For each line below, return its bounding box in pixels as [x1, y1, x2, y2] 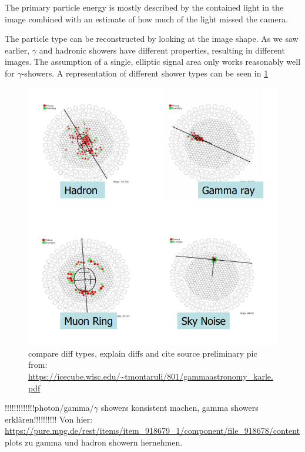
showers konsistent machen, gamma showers [100, 401, 259, 414]
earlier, [5, 44, 30, 56]
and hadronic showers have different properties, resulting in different [39, 44, 285, 56]
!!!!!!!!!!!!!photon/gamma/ [5, 401, 94, 414]
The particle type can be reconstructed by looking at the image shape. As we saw [5, 32, 299, 45]
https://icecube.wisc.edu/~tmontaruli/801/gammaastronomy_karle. [28, 370, 273, 382]
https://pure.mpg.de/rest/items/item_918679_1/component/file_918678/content [5, 424, 300, 437]
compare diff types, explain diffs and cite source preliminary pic [28, 347, 257, 359]
